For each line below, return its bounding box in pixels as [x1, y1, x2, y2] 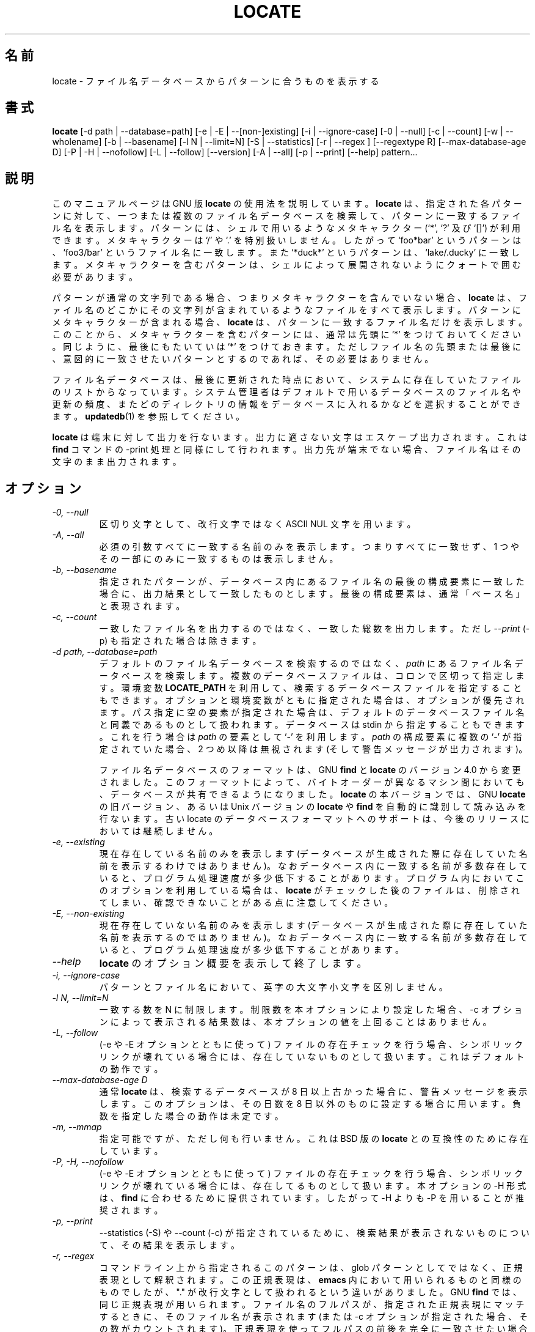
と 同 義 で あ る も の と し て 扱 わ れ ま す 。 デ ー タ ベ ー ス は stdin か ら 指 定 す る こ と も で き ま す [99, 719, 525, 730]
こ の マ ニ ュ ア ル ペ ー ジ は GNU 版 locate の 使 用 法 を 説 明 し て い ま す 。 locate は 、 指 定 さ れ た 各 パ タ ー [52, 198, 522, 209]
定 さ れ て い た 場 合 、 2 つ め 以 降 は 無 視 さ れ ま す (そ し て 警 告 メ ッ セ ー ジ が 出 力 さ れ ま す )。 [99, 744, 528, 755]
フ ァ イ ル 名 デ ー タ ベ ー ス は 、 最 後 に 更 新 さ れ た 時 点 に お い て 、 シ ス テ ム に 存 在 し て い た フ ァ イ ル [52, 374, 521, 385]
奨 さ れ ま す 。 [99, 1205, 163, 1216]
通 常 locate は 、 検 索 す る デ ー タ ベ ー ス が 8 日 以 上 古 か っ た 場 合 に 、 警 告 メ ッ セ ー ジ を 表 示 [99, 1086, 528, 1097]
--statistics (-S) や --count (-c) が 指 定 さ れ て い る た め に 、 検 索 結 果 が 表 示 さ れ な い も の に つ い [99, 1227, 530, 1238]
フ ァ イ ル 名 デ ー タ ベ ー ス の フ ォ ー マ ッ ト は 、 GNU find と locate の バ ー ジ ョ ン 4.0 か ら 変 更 [99, 764, 521, 775]
